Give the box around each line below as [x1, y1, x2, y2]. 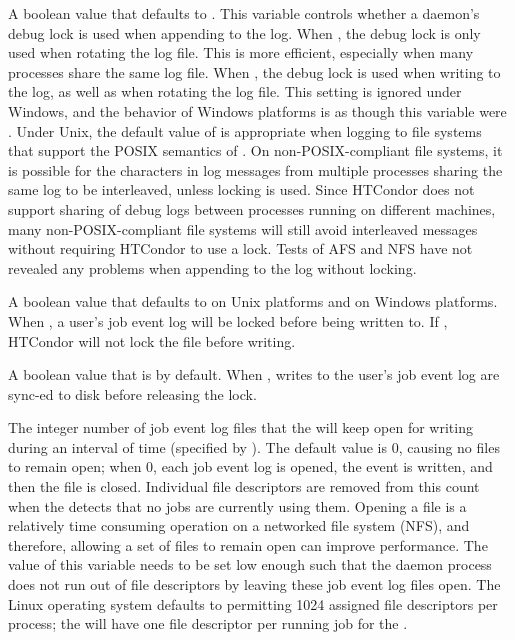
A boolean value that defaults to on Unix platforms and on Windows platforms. [8, 291, 498, 312]
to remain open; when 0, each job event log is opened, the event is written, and [8, 456, 493, 477]
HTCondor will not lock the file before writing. [8, 330, 296, 351]
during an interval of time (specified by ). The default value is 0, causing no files [8, 436, 500, 457]
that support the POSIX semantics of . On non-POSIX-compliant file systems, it [8, 140, 503, 161]
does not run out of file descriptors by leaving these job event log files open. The [8, 574, 501, 595]
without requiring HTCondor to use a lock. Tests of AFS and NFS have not [8, 238, 473, 259]
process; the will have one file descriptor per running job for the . [8, 613, 408, 634]
